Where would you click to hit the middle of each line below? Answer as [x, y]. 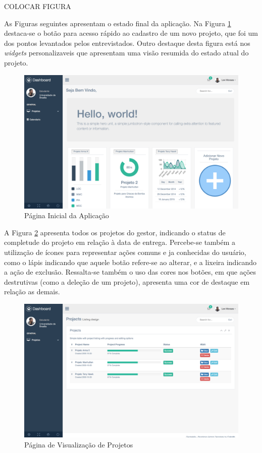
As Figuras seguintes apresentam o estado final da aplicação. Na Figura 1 [118, 23]
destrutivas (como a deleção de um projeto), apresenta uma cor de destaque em [127, 281]
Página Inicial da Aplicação [67, 215]
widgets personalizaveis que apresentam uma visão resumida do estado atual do [126, 53]
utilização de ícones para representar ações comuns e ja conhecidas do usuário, [125, 252]
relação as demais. [32, 292]
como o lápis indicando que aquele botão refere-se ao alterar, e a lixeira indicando [130, 262]
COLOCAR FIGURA [38, 6]
